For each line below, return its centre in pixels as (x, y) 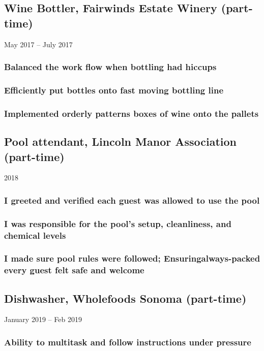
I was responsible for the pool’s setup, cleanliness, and (118, 223)
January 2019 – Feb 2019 (43, 319)
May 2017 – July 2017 (38, 44)
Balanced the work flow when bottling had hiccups (110, 67)
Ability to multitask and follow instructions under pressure (128, 342)
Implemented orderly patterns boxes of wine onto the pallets (131, 113)
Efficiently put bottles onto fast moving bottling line (114, 90)
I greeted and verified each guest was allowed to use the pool (132, 200)
